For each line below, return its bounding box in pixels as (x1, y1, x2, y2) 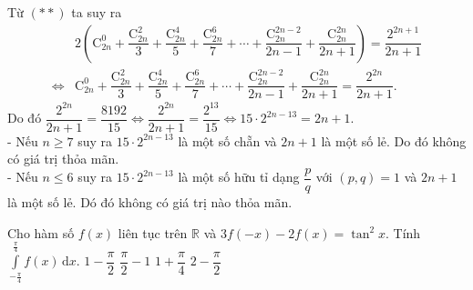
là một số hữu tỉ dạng (178, 167, 300, 186)
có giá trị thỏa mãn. (7, 149, 119, 168)
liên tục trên (118, 223, 188, 242)
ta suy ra (71, 3, 122, 21)
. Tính (386, 223, 421, 242)
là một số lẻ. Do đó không (321, 131, 467, 150)
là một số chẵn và (178, 131, 277, 150)
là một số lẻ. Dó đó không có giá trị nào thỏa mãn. (7, 193, 293, 212)
